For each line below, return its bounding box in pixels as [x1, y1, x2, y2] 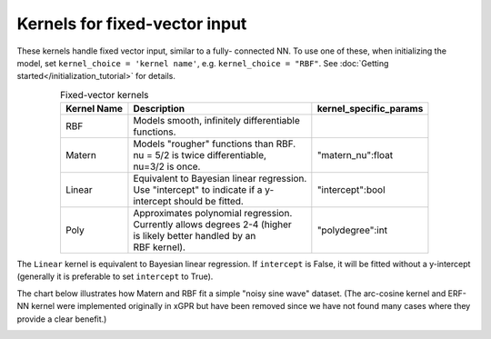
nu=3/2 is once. [133, 160, 201, 173]
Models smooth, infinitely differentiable [133, 115, 300, 127]
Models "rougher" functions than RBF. [133, 137, 296, 150]
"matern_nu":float [316, 149, 394, 162]
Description [133, 103, 185, 115]
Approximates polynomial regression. [133, 207, 293, 220]
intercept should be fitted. [133, 195, 245, 208]
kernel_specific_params [316, 103, 424, 115]
